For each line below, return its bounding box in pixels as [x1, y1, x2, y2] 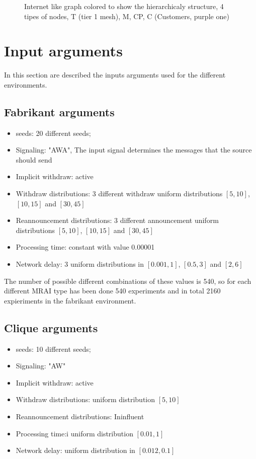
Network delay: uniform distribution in [16, 445, 135, 455]
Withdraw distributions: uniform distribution [16, 394, 155, 405]
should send [16, 154, 52, 165]
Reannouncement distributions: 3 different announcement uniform [16, 215, 219, 225]
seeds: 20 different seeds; [16, 127, 91, 138]
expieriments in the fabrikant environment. [4, 295, 136, 305]
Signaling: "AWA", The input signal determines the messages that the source [16, 144, 252, 155]
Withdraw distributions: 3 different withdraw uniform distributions [16, 188, 223, 199]
